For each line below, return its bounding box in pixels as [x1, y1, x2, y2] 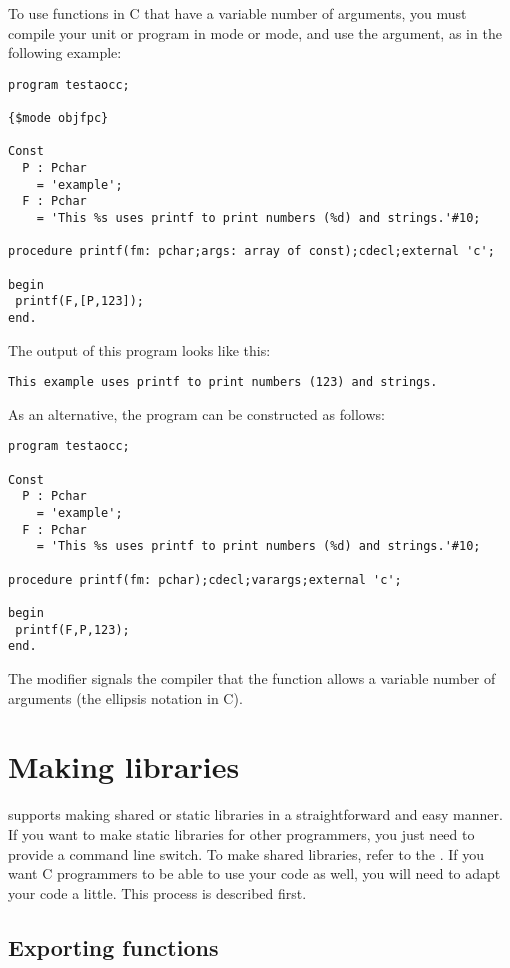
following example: [8, 42, 122, 63]
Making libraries [8, 746, 240, 787]
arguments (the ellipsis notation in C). [8, 687, 243, 708]
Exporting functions [8, 931, 219, 962]
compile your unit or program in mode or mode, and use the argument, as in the [8, 22, 502, 43]
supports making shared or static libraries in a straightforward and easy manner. [8, 804, 503, 825]
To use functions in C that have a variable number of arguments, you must [8, 3, 467, 23]
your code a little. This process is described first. [8, 882, 307, 903]
